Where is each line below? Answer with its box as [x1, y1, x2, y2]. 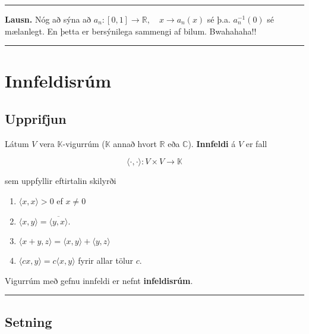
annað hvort [113, 137, 157, 149]
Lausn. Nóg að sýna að [5, 13, 92, 25]
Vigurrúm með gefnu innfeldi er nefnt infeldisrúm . [5, 274, 193, 286]
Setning [5, 312, 52, 330]
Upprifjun [5, 109, 67, 127]
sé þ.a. [207, 13, 231, 25]
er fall [245, 137, 267, 149]
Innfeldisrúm [5, 68, 112, 93]
